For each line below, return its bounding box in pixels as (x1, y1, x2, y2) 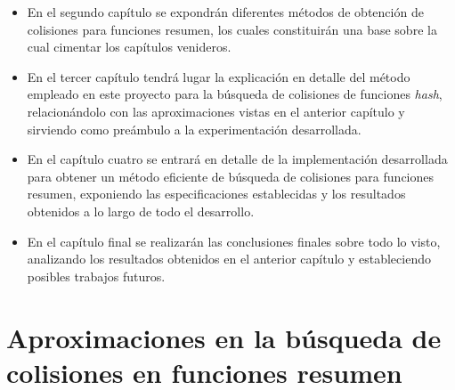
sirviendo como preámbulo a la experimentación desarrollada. (27, 119, 362, 138)
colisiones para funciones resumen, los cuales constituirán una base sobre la (27, 20, 437, 38)
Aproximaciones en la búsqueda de (6, 319, 442, 355)
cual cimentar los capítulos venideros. (27, 37, 232, 56)
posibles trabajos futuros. (27, 266, 166, 285)
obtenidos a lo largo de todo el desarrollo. (27, 201, 255, 220)
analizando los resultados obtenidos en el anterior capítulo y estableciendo (27, 249, 431, 268)
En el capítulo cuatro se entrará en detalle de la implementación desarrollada (27, 150, 448, 168)
